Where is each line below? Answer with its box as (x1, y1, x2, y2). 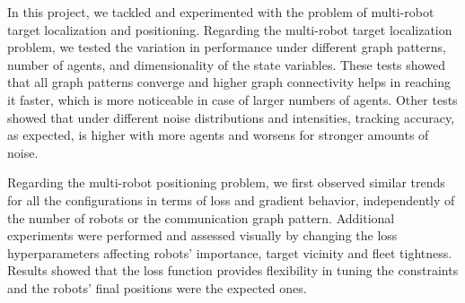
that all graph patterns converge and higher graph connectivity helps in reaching (7, 73, 451, 91)
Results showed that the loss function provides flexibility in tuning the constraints (7, 261, 459, 280)
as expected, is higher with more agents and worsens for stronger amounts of (7, 126, 429, 144)
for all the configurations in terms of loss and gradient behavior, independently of (7, 190, 455, 209)
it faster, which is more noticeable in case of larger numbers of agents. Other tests (7, 90, 458, 108)
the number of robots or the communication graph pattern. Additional (7, 208, 395, 227)
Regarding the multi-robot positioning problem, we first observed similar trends (7, 173, 445, 192)
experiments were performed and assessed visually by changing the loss (7, 226, 398, 245)
